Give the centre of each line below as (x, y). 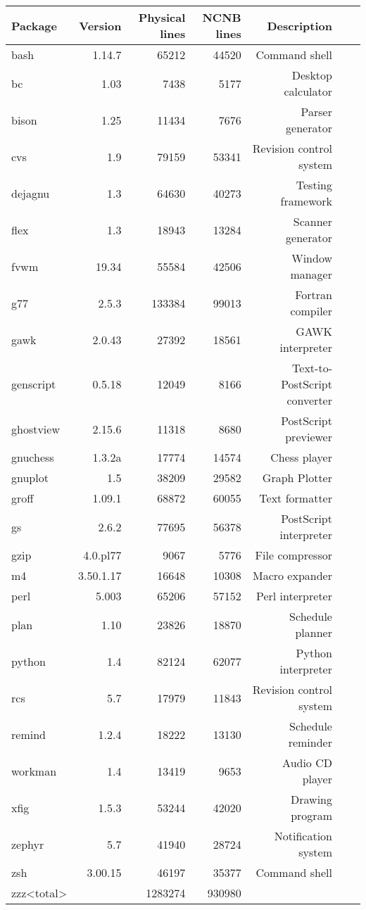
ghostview (36, 429)
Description (299, 25)
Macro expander (292, 575)
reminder (310, 742)
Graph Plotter (297, 478)
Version (100, 25)
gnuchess (33, 457)
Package (34, 25)
